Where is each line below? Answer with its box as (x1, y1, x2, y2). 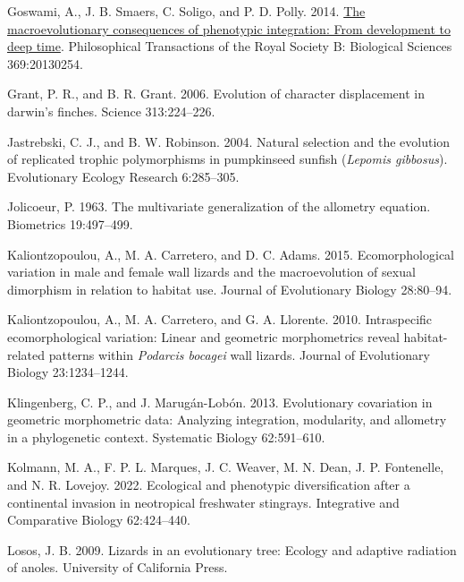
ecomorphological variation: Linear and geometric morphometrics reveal (7, 327, 400, 346)
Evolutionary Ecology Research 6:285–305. (7, 167, 240, 185)
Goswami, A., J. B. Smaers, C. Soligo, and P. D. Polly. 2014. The (7, 2, 366, 20)
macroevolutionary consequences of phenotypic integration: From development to (7, 19, 451, 38)
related (7, 345, 46, 364)
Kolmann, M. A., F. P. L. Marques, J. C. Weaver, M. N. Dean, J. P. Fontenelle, (7, 458, 444, 476)
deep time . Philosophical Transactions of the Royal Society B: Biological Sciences (7, 37, 452, 56)
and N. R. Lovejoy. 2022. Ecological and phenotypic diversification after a (7, 475, 410, 494)
